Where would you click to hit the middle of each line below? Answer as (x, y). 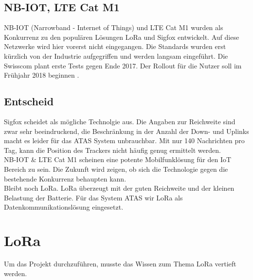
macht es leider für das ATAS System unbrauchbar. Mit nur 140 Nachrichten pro (124, 140)
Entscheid (29, 101)
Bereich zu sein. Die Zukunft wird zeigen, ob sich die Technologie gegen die (116, 169)
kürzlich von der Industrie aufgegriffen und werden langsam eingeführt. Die (116, 56)
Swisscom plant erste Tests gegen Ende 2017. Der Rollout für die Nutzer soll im (123, 65)
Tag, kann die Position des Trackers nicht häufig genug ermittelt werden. (112, 150)
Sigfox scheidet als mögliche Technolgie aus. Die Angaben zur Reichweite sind (120, 121)
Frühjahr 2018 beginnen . (42, 75)
